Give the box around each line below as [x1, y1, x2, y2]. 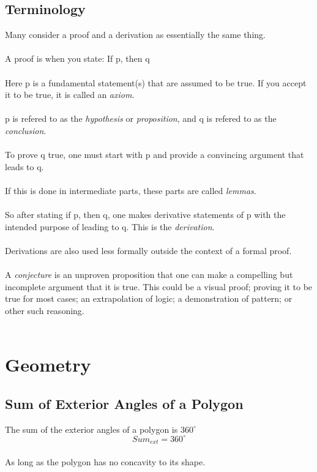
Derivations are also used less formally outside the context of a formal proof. [5, 244, 292, 257]
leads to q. [5, 160, 44, 173]
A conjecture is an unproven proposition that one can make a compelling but [5, 268, 293, 281]
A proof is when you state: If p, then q [5, 52, 150, 65]
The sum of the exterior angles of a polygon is [5, 422, 178, 435]
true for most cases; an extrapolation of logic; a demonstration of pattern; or [5, 292, 293, 305]
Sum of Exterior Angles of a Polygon [5, 394, 244, 413]
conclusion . [5, 124, 47, 137]
